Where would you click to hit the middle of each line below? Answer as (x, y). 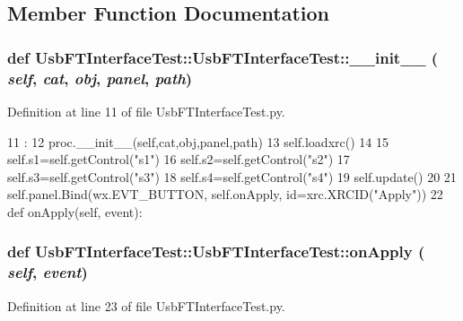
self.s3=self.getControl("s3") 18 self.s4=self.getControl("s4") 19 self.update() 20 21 (232, 176)
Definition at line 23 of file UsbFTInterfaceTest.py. (146, 305)
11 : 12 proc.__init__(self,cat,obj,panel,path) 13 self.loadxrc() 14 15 (198, 141)
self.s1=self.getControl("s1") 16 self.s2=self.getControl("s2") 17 (179, 159)
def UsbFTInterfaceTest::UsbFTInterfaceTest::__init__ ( (223, 57)
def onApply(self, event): (75, 211)
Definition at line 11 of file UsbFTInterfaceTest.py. (146, 111)
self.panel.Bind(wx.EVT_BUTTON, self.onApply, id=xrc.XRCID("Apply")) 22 (225, 194)
